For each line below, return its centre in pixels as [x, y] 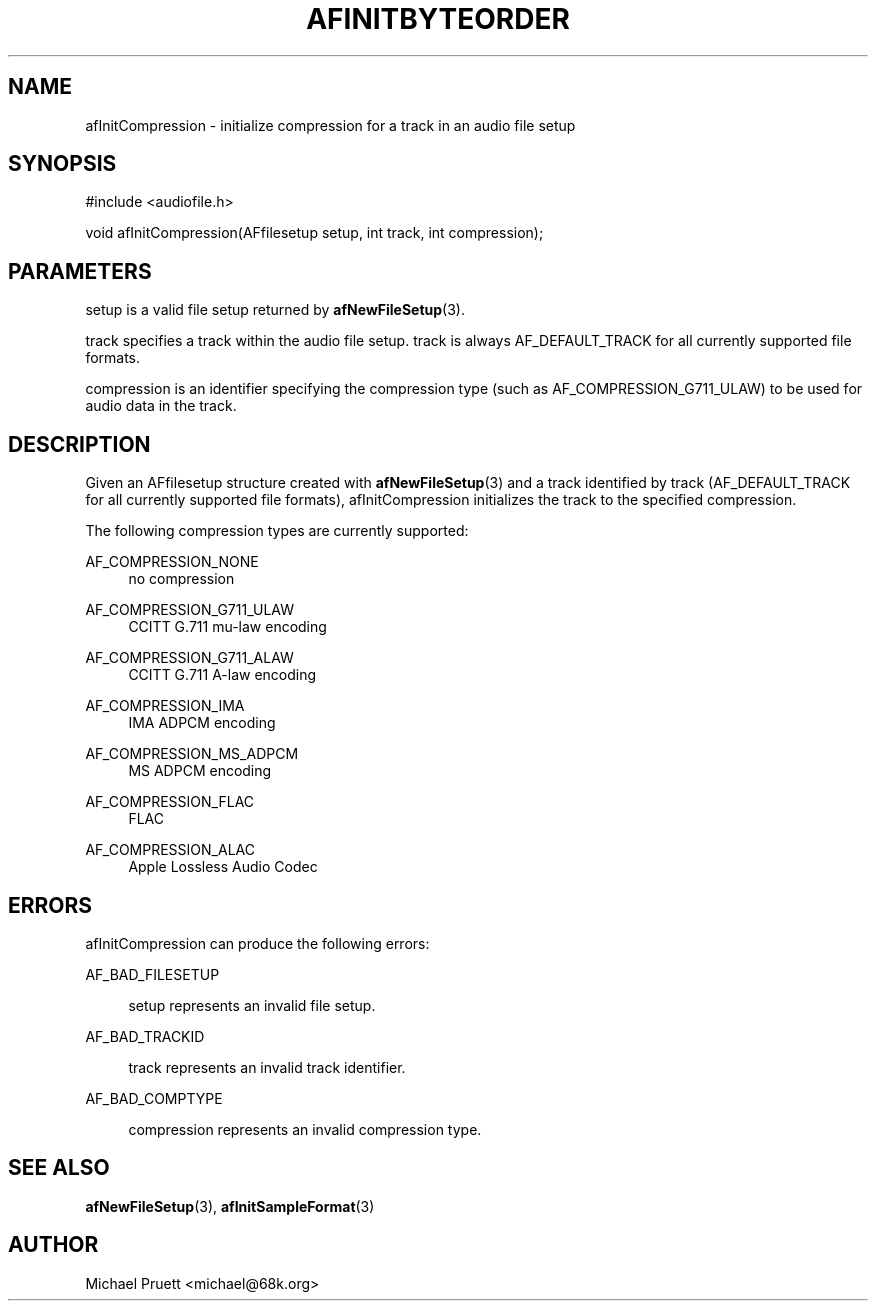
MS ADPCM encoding [200, 771]
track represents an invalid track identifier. [267, 1067]
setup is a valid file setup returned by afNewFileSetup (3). [275, 310]
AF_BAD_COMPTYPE [154, 1098]
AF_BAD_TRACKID [145, 1036]
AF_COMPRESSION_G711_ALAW [189, 658]
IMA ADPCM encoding [202, 723]
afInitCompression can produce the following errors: [257, 943]
